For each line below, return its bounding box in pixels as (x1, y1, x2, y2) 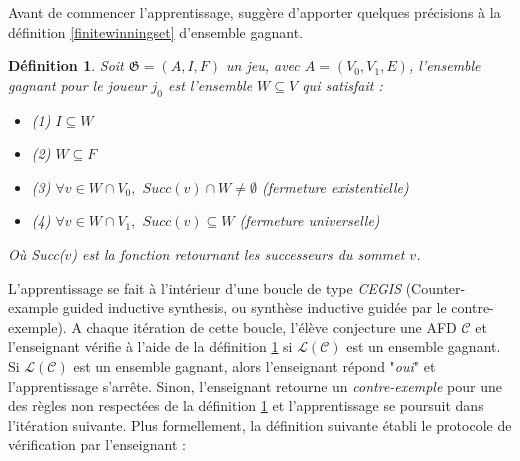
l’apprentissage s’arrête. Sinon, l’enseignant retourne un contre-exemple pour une (8, 375, 502, 396)
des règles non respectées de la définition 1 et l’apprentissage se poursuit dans (8, 395, 484, 416)
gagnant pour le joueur (8, 74, 147, 95)
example (8, 297, 59, 318)
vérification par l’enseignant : (8, 434, 186, 455)
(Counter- (405, 277, 466, 298)
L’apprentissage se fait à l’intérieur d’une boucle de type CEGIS (8, 277, 402, 298)
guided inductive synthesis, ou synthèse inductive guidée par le (62, 297, 447, 318)
